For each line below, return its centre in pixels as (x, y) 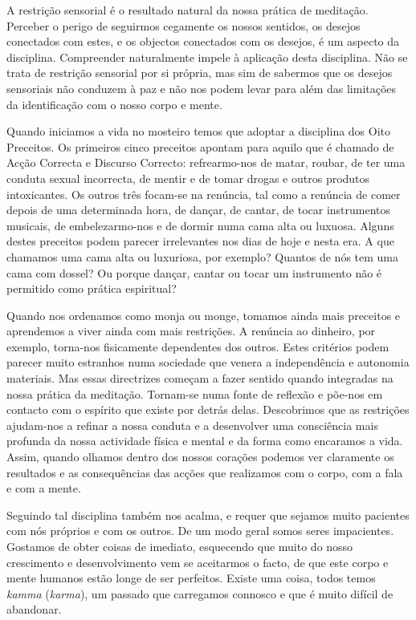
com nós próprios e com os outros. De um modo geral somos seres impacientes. (200, 531)
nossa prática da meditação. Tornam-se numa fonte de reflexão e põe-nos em (195, 393)
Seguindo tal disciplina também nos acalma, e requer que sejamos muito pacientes (208, 515)
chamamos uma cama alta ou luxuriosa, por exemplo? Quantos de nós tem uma (203, 256)
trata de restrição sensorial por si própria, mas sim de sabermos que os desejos (200, 73)
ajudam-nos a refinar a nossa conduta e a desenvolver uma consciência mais (192, 425)
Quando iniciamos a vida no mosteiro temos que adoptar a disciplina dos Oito (199, 131)
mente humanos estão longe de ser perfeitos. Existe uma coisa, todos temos (191, 578)
